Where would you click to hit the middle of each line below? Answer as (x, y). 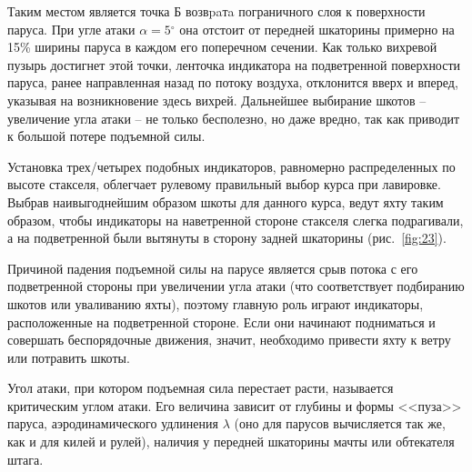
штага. (25, 459)
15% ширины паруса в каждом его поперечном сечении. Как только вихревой (222, 47)
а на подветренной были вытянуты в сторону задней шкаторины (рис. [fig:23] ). (227, 238)
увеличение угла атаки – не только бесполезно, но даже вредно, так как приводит (234, 118)
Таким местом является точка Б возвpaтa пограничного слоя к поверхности (216, 11)
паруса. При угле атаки (71, 29)
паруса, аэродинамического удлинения (113, 423)
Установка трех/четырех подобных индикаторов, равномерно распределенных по (231, 166)
